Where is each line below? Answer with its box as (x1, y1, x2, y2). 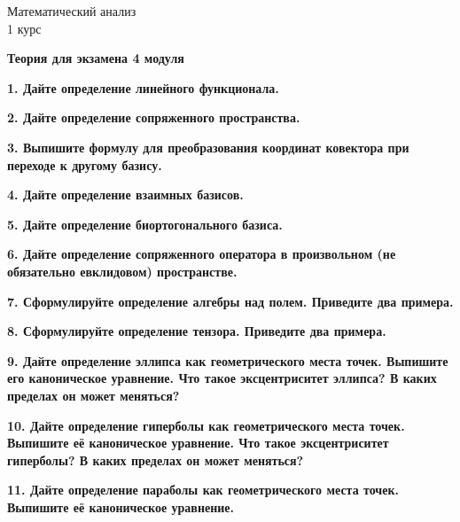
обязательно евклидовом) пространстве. (7, 261, 238, 280)
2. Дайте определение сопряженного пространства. (7, 108, 300, 127)
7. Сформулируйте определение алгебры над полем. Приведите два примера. (7, 292, 454, 310)
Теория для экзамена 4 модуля (7, 49, 184, 67)
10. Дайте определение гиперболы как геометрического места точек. (7, 416, 405, 434)
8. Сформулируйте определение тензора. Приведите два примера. (7, 322, 386, 340)
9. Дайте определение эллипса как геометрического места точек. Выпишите (7, 351, 448, 370)
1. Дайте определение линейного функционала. (7, 78, 279, 97)
